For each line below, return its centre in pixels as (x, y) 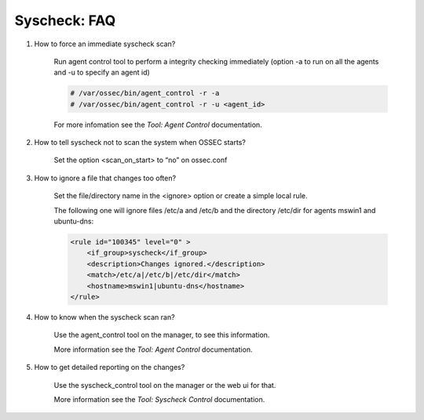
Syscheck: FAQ (65, 20)
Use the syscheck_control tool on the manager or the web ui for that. (165, 385)
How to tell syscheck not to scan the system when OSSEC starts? (140, 143)
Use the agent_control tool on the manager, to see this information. (162, 335)
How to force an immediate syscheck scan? (105, 44)
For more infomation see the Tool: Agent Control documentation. (158, 125)
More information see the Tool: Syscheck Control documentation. (159, 399)
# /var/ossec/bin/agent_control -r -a (145, 93)
